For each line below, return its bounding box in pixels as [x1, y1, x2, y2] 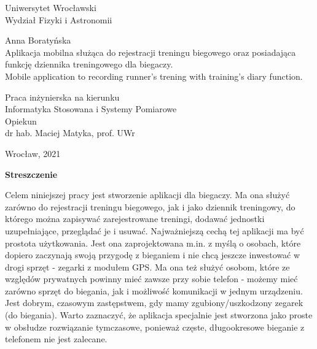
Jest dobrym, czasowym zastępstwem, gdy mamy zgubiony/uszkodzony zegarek [5, 296, 303, 309]
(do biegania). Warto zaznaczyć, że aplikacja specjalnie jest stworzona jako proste [5, 309, 313, 321]
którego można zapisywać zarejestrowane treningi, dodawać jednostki [5, 212, 265, 225]
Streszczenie [5, 167, 58, 180]
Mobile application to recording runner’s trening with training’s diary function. [5, 69, 303, 82]
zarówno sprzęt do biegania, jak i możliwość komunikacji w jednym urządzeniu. [5, 284, 303, 297]
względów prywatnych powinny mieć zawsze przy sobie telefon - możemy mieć [5, 272, 298, 285]
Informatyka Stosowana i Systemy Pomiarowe [5, 102, 177, 115]
